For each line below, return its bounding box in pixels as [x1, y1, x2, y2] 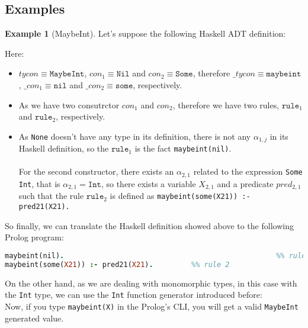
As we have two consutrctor [18, 98, 120, 111]
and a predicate [217, 177, 274, 189]
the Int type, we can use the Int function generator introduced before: [5, 288, 262, 301]
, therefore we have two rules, [172, 98, 280, 111]
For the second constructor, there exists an [18, 165, 174, 178]
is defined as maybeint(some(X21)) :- [110, 189, 251, 202]
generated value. [5, 311, 64, 324]
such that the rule [18, 189, 84, 202]
